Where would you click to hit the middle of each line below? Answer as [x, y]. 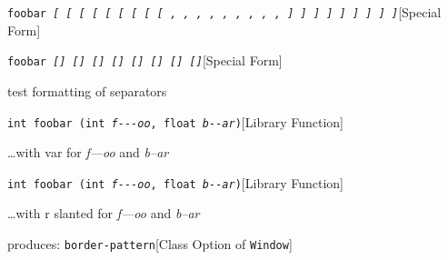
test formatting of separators [87, 90]
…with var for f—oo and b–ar [88, 152]
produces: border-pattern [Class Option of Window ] [150, 244]
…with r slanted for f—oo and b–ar [104, 213]
